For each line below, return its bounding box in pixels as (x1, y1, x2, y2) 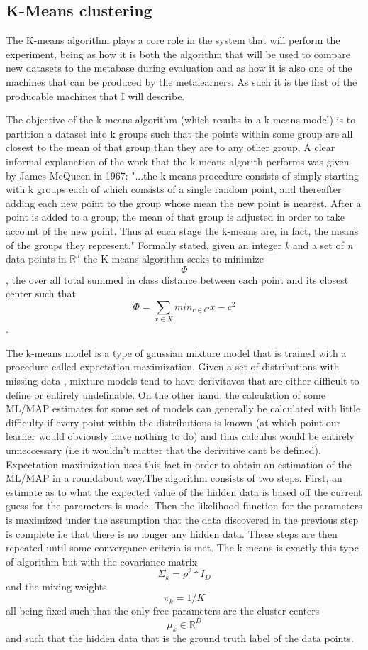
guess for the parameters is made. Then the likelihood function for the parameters (6, 498, 362, 513)
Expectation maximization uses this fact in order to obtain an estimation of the (6, 456, 352, 471)
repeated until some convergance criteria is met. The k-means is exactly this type (6, 540, 359, 555)
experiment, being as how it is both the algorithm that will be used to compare (6, 46, 351, 61)
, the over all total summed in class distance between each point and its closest (6, 272, 349, 287)
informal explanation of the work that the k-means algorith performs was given (6, 153, 350, 168)
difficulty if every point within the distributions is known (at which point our (6, 414, 341, 429)
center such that (6, 286, 76, 301)
